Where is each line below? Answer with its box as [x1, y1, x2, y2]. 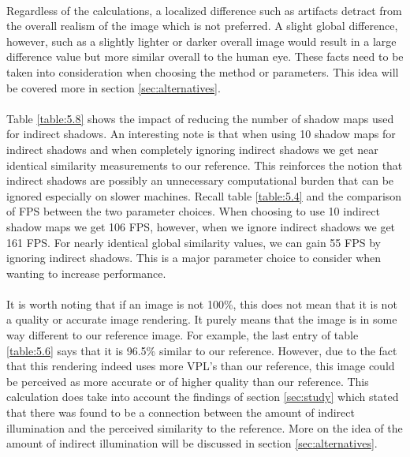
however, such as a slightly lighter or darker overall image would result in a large [6, 32, 397, 49]
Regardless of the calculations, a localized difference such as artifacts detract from [6, 2, 402, 18]
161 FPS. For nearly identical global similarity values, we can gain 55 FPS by [6, 234, 381, 250]
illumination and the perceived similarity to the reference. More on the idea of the [6, 419, 403, 436]
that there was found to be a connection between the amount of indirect [6, 404, 355, 421]
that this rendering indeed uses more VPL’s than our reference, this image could [6, 358, 395, 374]
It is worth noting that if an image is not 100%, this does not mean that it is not [6, 295, 397, 312]
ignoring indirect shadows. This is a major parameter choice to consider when [6, 249, 382, 266]
